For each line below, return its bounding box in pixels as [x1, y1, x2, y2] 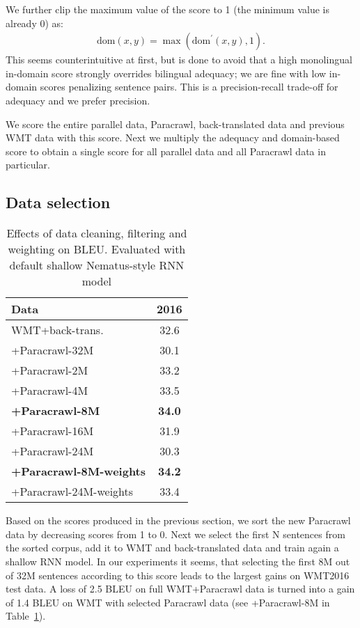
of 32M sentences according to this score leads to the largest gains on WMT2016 [6, 567, 350, 582]
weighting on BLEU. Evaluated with [8, 241, 186, 258]
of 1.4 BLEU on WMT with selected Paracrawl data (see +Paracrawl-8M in [6, 595, 330, 609]
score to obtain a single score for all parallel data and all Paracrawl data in [6, 143, 326, 158]
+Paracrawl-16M [11, 423, 94, 439]
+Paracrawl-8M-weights [11, 463, 146, 480]
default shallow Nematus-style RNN [9, 257, 185, 274]
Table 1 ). [6, 609, 46, 623]
